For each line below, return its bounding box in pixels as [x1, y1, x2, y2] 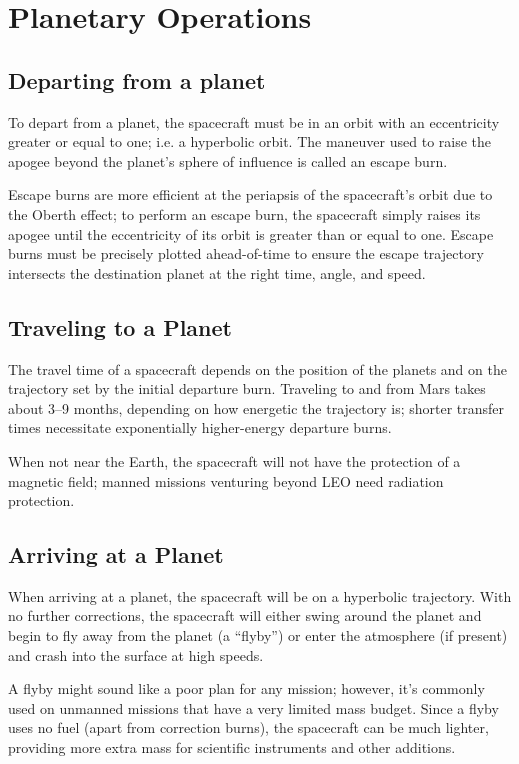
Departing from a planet [8, 64, 266, 95]
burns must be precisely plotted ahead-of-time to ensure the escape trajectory [8, 243, 484, 264]
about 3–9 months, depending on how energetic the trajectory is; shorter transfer [8, 397, 505, 418]
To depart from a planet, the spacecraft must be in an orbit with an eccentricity [8, 111, 500, 132]
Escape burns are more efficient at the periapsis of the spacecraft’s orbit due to [8, 184, 493, 205]
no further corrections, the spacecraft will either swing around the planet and [8, 605, 482, 626]
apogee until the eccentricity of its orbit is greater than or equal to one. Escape [8, 223, 494, 244]
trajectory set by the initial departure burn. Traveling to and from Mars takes [8, 378, 486, 399]
